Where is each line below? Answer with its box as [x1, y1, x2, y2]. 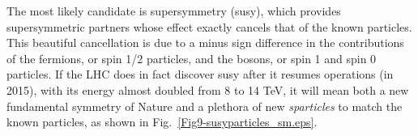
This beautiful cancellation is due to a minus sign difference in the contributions [6, 34, 404, 51]
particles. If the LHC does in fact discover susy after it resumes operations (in [6, 66, 394, 83]
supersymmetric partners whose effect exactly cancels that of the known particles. [6, 18, 412, 35]
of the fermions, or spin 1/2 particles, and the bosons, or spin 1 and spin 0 [6, 49, 377, 66]
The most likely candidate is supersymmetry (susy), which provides [6, 2, 341, 19]
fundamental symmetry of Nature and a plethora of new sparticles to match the [6, 97, 403, 114]
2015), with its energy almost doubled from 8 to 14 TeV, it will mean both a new [6, 81, 409, 98]
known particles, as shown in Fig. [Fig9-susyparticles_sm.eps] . [6, 113, 318, 130]
